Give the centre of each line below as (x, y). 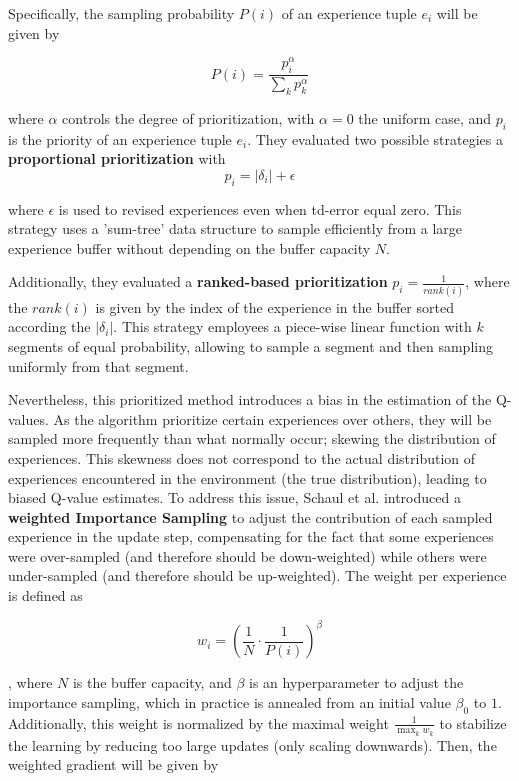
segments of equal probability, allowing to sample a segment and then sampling (250, 345)
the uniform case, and (425, 117)
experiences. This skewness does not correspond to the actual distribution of (242, 457)
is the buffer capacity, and (152, 682)
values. (28, 418)
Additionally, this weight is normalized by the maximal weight (198, 722)
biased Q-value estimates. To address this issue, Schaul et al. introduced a (234, 497)
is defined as (45, 595)
